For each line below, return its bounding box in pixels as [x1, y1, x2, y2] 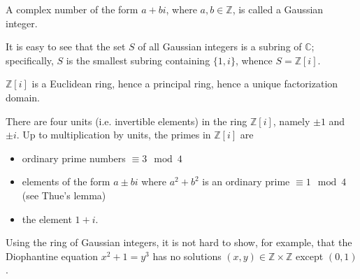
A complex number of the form [6, 2, 138, 16]
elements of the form [22, 174, 110, 189]
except [295, 248, 324, 263]
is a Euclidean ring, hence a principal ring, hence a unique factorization [31, 76, 338, 91]
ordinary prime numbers [22, 150, 126, 165]
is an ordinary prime [202, 174, 290, 189]
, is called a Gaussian [232, 2, 324, 16]
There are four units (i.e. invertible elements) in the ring [6, 113, 247, 128]
